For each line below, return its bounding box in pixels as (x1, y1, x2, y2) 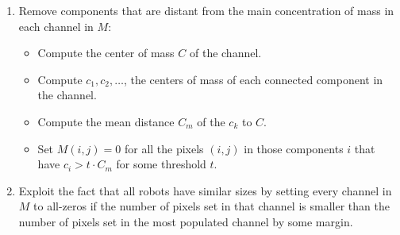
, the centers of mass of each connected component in (123, 71, 383, 87)
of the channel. (189, 44, 262, 61)
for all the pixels (124, 140, 204, 156)
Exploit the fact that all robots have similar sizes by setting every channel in (18, 182, 392, 198)
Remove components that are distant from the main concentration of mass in (18, 2, 394, 18)
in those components (244, 140, 344, 156)
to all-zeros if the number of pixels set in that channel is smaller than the (33, 198, 390, 214)
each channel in (18, 17, 94, 34)
